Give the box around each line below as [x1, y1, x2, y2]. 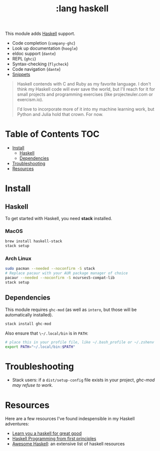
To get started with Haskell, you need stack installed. [5, 216, 113, 222]
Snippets [12, 72, 30, 78]
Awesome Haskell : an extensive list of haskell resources [12, 441, 125, 447]
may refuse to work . [12, 382, 53, 388]
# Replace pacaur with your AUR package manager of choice [5, 271, 128, 276]
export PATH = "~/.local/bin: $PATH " [5, 344, 76, 349]
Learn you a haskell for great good [12, 430, 82, 436]
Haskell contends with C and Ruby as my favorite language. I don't [17, 81, 151, 87]
